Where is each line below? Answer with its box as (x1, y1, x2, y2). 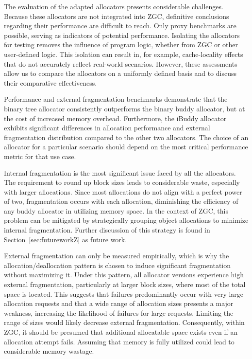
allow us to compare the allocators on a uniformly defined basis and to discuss (4, 68, 236, 78)
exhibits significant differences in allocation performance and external (4, 123, 210, 133)
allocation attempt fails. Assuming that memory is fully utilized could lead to (4, 336, 235, 346)
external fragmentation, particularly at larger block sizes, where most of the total (4, 279, 246, 289)
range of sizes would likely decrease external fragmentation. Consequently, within (4, 317, 245, 327)
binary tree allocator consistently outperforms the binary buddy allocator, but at (4, 103, 245, 113)
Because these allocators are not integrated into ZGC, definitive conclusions (4, 11, 229, 21)
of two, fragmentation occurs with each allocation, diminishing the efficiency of (4, 196, 238, 206)
